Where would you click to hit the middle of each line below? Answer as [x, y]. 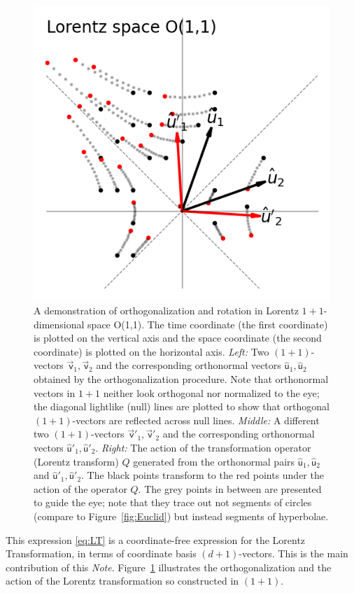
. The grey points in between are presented [230, 488]
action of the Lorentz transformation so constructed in [122, 581]
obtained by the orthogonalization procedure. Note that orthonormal [181, 379]
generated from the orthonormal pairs [214, 461]
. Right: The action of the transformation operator [203, 447]
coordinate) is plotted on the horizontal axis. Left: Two [151, 351]
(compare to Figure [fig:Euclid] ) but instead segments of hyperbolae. [181, 516]
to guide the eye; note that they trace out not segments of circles [173, 502]
